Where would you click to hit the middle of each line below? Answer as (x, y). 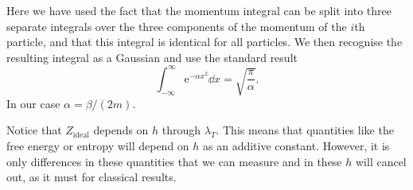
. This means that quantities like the (305, 130)
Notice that (34, 130)
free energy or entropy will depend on (98, 145)
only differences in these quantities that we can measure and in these (174, 161)
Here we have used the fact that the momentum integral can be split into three (199, 10)
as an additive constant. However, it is (296, 145)
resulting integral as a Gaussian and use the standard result (152, 57)
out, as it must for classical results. (92, 177)
